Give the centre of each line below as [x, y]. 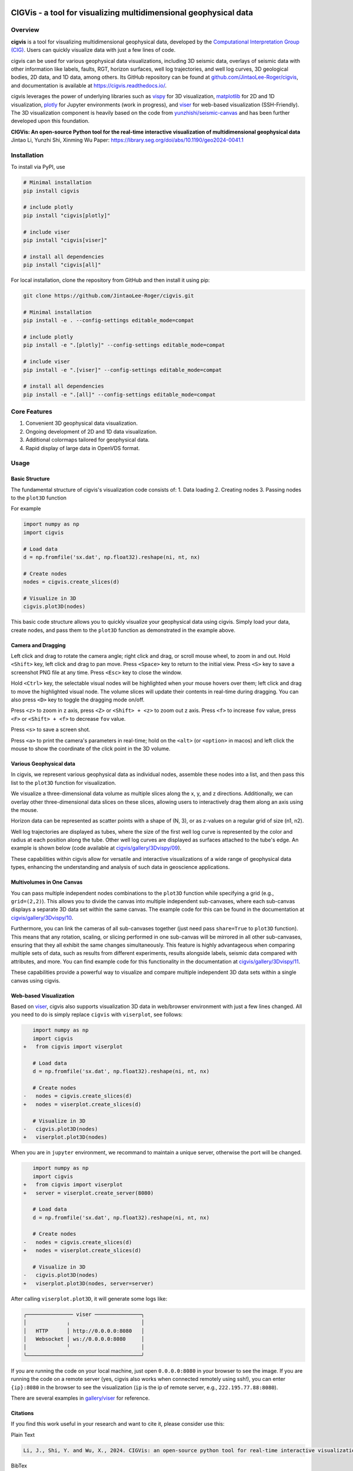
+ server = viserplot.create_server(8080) [89, 1193]
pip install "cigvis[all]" [62, 265]
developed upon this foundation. [50, 121]
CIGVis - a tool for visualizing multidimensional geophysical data [132, 13]
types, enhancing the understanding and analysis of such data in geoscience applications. [120, 867]
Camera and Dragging [38, 645]
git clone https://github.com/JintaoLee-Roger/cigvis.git [109, 296]
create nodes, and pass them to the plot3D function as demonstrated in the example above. [123, 630]
